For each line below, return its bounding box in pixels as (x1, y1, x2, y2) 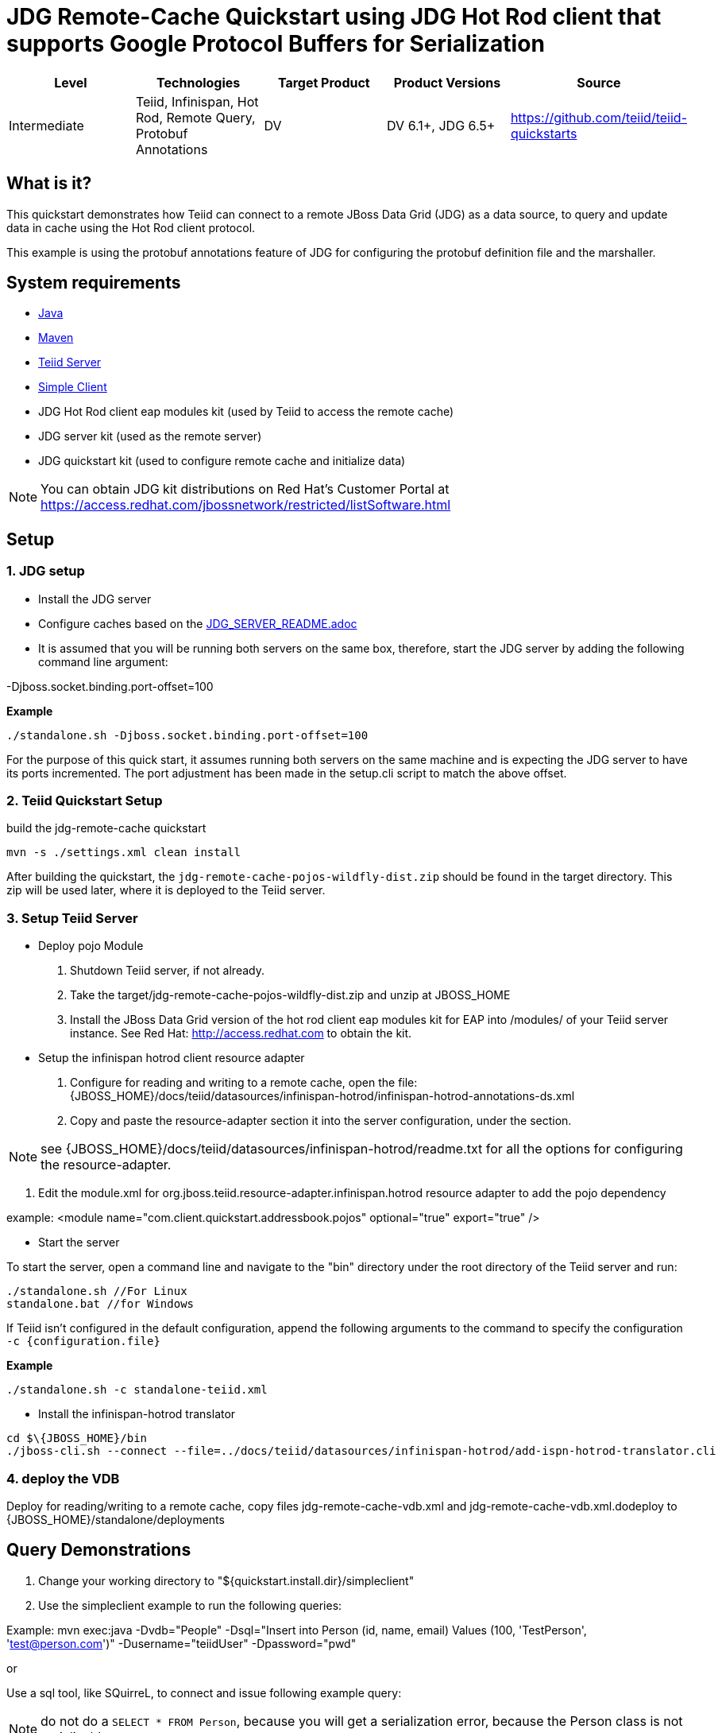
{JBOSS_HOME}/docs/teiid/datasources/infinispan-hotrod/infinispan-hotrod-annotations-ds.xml (70, 1089, 575, 1103)
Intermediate (9, 117, 84, 134)
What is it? (6, 173, 92, 194)
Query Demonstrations (6, 1540, 191, 1560)
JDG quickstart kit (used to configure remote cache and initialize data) (38, 454, 406, 468)
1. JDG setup (6, 563, 85, 580)
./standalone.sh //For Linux (6, 1285, 187, 1298)
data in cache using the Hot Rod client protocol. (6, 220, 256, 235)
